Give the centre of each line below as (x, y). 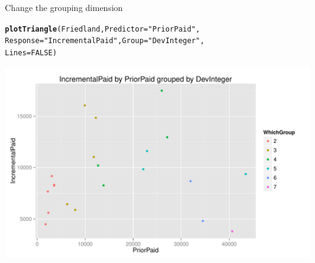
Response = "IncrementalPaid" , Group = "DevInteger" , (105, 41)
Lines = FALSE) (31, 53)
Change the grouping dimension (64, 7)
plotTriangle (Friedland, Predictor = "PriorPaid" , (103, 29)
